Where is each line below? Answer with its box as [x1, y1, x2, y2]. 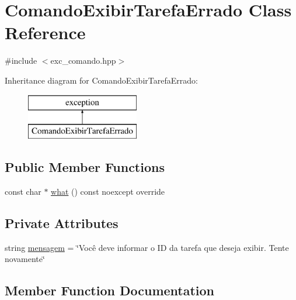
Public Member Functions [5, 158, 165, 176]
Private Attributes [5, 213, 119, 232]
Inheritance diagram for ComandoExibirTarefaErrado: [5, 74, 198, 86]
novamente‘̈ [5, 253, 45, 265]
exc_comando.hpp [50, 54, 116, 67]
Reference [5, 20, 86, 44]
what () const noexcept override [51, 185, 165, 197]
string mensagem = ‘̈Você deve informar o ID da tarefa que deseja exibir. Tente [5, 241, 289, 253]
